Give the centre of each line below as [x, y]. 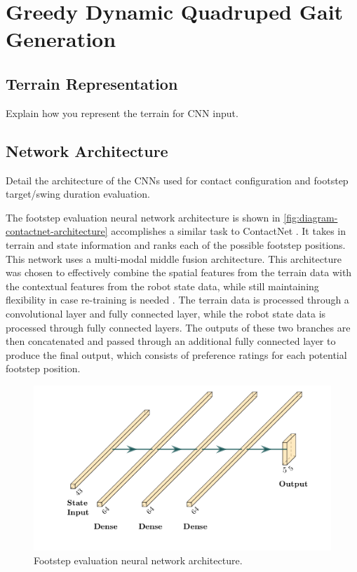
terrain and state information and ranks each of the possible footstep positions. [176, 244]
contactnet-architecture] [57, 231]
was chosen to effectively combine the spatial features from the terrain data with [179, 272]
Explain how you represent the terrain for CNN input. [122, 113]
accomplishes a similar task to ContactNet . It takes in [228, 231]
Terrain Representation [92, 83]
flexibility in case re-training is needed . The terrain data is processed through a [177, 300]
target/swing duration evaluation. [78, 194]
